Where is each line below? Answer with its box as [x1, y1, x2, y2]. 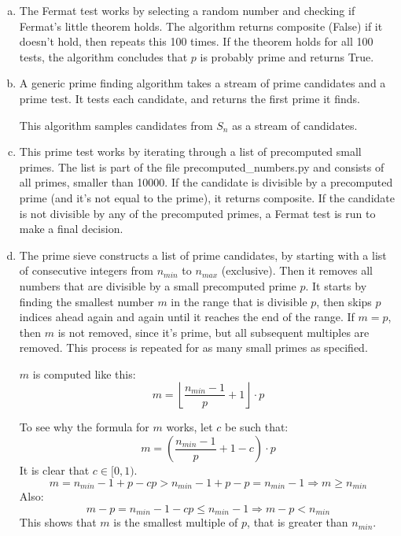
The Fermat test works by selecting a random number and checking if [19, 2, 355, 18]
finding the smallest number [19, 293, 154, 309]
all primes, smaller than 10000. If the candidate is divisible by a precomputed [19, 174, 393, 190]
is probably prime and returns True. [200, 48, 374, 65]
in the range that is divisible [171, 293, 307, 309]
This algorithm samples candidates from [19, 116, 213, 133]
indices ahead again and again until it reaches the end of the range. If [19, 309, 355, 325]
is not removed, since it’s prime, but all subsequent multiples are [57, 323, 370, 340]
